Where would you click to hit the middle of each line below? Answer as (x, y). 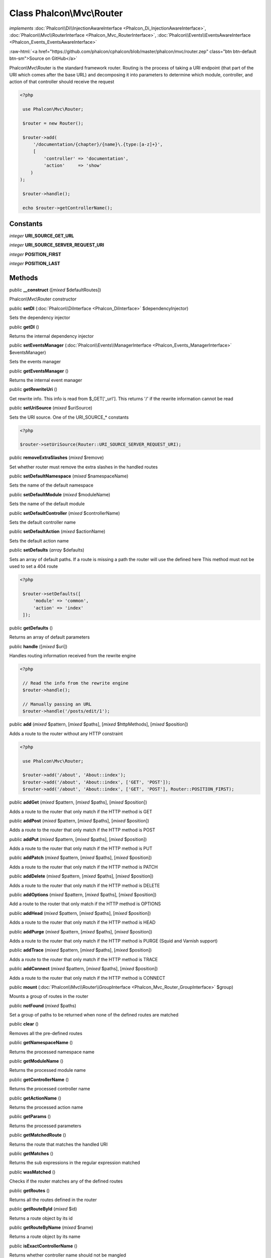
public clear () (24, 1024)
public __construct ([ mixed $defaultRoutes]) (55, 290)
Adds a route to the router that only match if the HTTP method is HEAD (82, 922)
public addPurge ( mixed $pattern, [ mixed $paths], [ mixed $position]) (81, 931)
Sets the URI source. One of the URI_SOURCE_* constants (69, 417)
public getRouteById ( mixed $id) (43, 1209)
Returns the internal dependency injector (51, 336)
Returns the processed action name (46, 1107)
